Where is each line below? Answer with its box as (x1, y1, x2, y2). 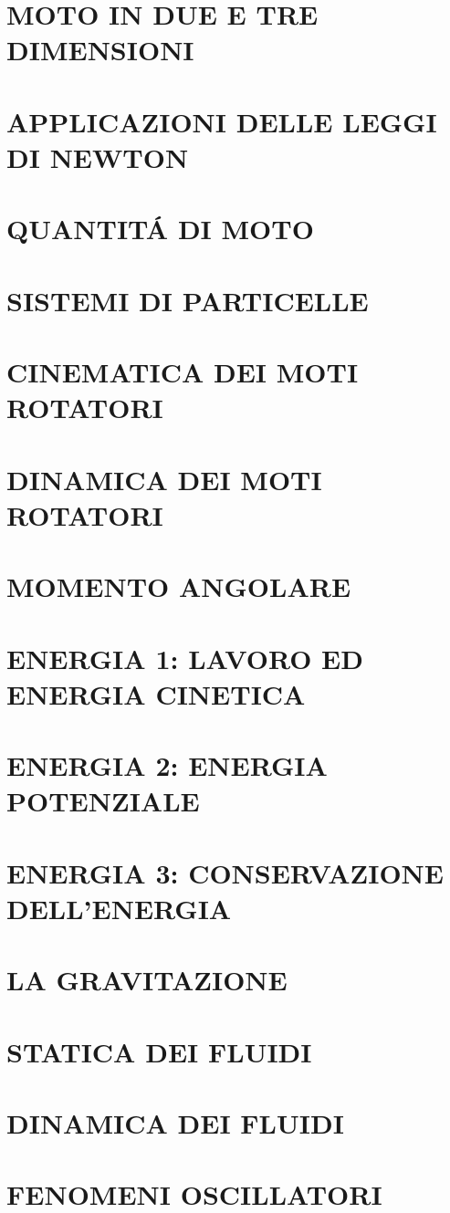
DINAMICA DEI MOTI (6, 460, 322, 497)
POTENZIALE (6, 782, 200, 820)
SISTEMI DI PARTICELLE (6, 281, 369, 319)
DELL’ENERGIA (6, 889, 232, 926)
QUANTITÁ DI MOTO (6, 210, 314, 247)
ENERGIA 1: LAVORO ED (6, 639, 363, 676)
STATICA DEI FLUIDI (6, 1032, 312, 1070)
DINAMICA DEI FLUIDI (6, 1104, 344, 1141)
